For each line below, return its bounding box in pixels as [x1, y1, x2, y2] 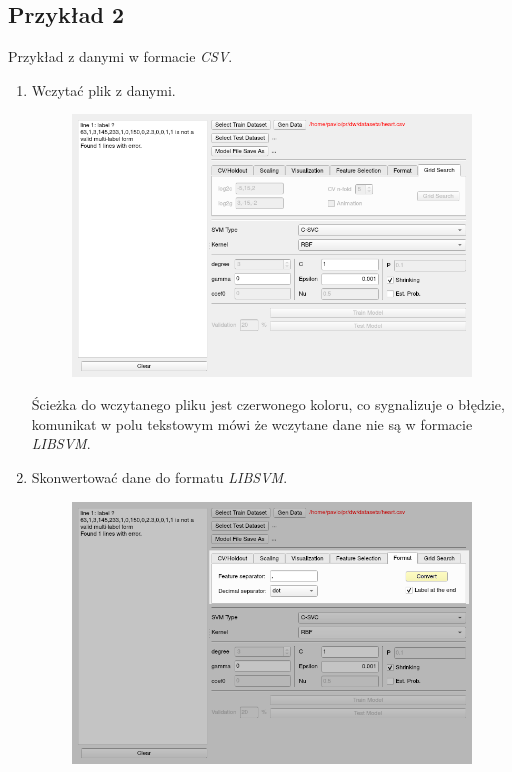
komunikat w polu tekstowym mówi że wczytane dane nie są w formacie [31, 413, 473, 434]
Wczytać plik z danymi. [31, 79, 176, 100]
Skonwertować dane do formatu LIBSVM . [31, 467, 288, 487]
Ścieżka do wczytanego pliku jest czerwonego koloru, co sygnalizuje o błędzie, [31, 394, 505, 415]
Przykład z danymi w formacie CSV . [8, 46, 233, 67]
